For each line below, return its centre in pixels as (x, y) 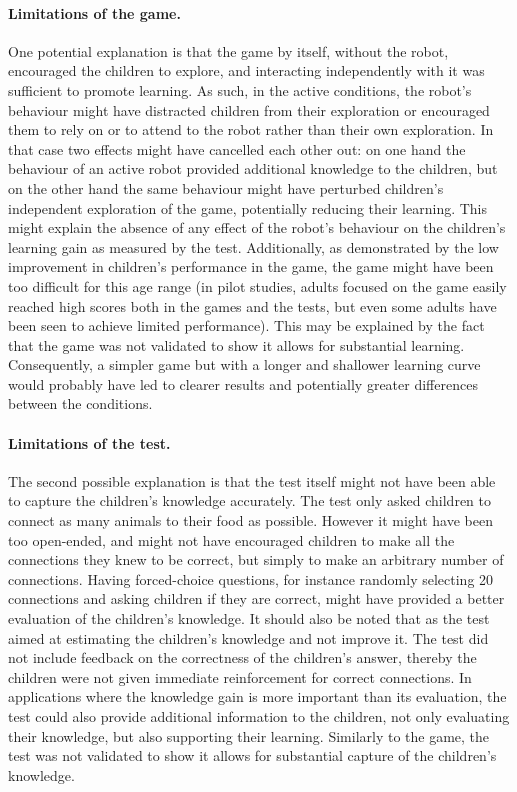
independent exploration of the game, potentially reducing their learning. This (248, 207)
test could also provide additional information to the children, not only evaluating (259, 716)
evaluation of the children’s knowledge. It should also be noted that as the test (249, 618)
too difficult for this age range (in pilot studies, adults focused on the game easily (257, 285)
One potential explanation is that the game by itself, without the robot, (228, 50)
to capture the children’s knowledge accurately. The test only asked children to (249, 500)
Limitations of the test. (89, 442)
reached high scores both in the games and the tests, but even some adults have (252, 305)
